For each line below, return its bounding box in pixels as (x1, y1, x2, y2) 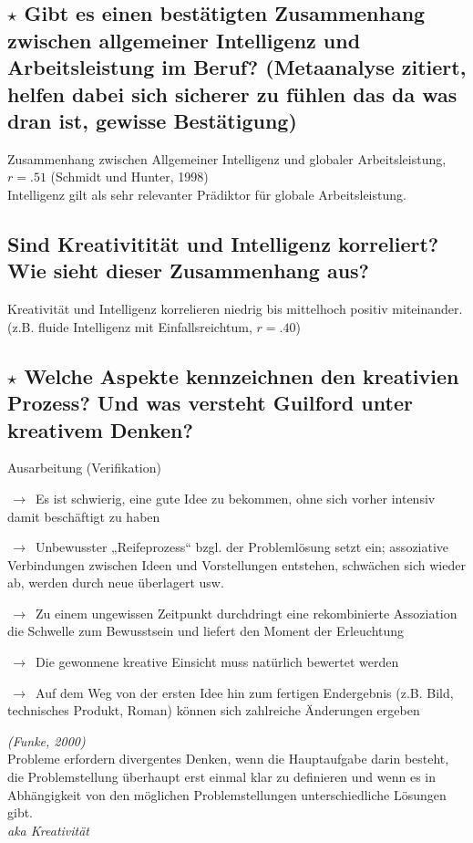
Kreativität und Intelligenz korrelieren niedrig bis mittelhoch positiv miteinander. (7, 299, 463, 318)
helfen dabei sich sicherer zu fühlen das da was (7, 79, 458, 108)
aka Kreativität (7, 820, 90, 839)
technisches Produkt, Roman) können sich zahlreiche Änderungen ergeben (7, 701, 420, 720)
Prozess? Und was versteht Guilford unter (7, 389, 413, 417)
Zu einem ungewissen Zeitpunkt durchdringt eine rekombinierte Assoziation (36, 603, 458, 622)
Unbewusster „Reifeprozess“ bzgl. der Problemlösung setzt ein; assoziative (36, 537, 449, 557)
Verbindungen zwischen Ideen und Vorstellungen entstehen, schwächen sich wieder (7, 555, 466, 574)
